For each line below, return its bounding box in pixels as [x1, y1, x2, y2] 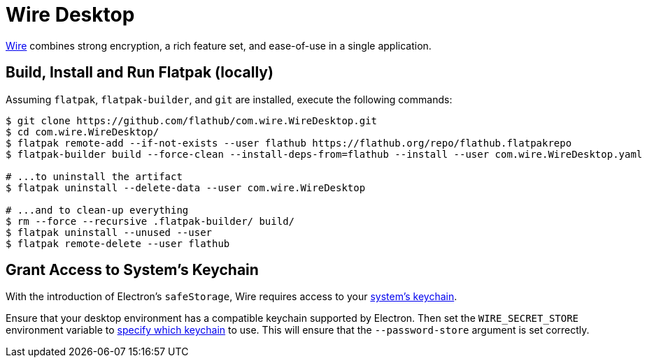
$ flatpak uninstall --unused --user [6, 226, 213, 238]
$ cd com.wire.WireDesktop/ [6, 126, 159, 138]
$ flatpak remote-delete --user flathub [6, 237, 230, 249]
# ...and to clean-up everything [6, 204, 189, 216]
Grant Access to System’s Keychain [6, 261, 259, 279]
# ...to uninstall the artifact [6, 170, 183, 182]
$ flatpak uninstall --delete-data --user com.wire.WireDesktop [6, 181, 366, 193]
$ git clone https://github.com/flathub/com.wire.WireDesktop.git [6, 114, 378, 126]
